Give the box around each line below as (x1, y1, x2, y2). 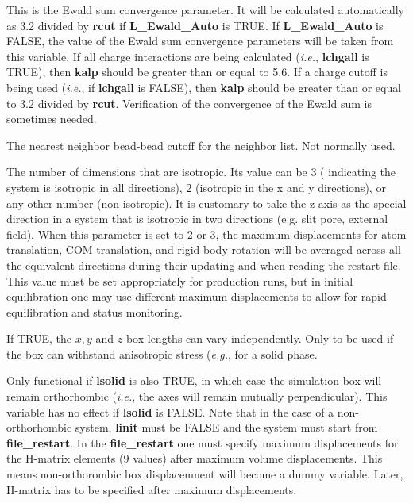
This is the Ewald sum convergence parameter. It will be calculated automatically (6, 2, 405, 17)
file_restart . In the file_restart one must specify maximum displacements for (6, 434, 399, 451)
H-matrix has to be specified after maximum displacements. (6, 481, 297, 497)
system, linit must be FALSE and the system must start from (75, 419, 378, 436)
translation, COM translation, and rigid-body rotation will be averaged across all (6, 241, 401, 258)
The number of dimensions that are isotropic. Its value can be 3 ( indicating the (6, 163, 396, 180)
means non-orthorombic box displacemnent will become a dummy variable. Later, (6, 466, 403, 482)
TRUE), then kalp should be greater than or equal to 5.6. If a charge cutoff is (6, 63, 388, 80)
